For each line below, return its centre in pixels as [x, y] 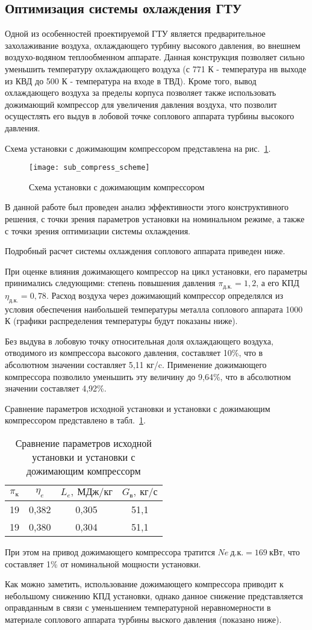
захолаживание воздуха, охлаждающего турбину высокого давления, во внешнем [153, 45]
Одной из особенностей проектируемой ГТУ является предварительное [135, 33]
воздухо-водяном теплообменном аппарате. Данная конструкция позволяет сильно [155, 57]
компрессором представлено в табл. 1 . [75, 420]
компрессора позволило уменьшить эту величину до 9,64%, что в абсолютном [148, 376]
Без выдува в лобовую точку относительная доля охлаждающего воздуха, [139, 341]
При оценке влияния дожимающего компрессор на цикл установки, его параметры [156, 271]
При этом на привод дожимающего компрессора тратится [110, 551]
